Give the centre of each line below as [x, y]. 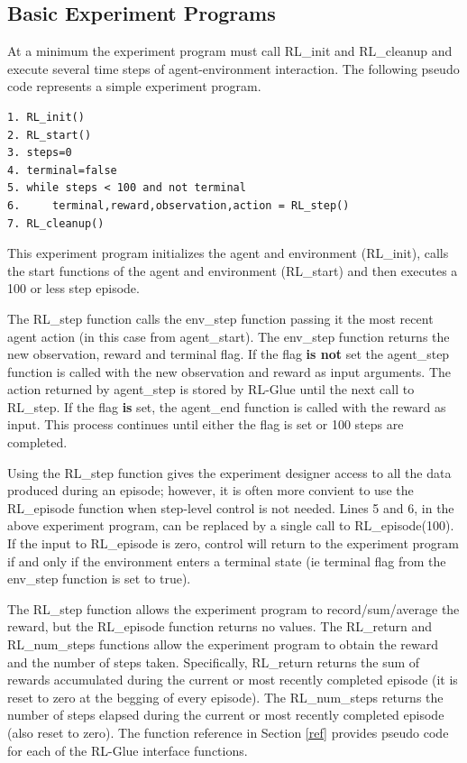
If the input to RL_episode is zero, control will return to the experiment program [233, 543]
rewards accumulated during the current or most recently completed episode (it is [233, 680]
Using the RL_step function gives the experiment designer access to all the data [229, 472]
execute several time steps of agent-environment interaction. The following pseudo [233, 68]
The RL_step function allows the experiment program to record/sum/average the [233, 608]
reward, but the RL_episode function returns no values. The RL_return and [220, 626]
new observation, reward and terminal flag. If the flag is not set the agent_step [229, 354]
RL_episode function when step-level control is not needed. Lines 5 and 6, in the [231, 507]
